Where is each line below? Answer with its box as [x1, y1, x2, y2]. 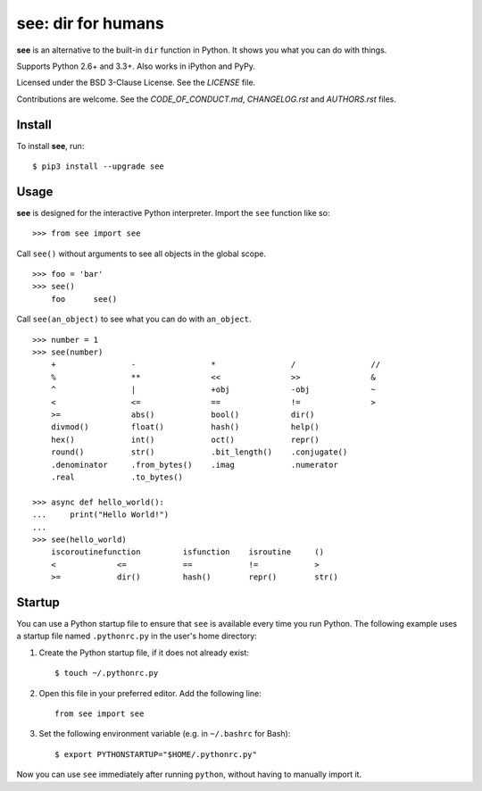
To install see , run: [16, 140, 85, 151]
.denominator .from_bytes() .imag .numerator [50, 460, 338, 470]
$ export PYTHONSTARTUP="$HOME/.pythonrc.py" [54, 749, 258, 759]
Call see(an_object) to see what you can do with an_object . [16, 313, 252, 325]
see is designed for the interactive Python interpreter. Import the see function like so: [16, 207, 330, 218]
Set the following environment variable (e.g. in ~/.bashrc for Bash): [38, 729, 291, 739]
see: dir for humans [16, 13, 164, 33]
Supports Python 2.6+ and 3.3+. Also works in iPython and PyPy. [16, 61, 256, 71]
